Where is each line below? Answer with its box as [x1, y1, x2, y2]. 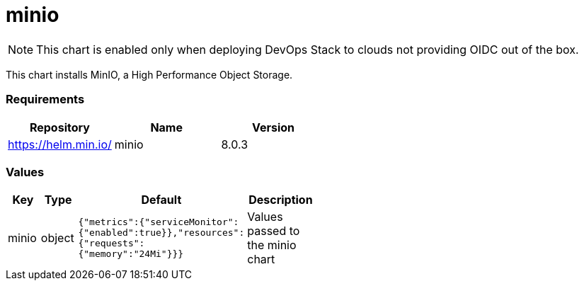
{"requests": [78, 238, 145, 249]
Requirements [6, 92, 85, 107]
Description [248, 193, 313, 207]
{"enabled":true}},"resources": [78, 227, 245, 239]
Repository [29, 120, 90, 135]
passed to [247, 224, 300, 239]
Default [141, 193, 182, 207]
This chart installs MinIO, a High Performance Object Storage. [6, 68, 293, 81]
